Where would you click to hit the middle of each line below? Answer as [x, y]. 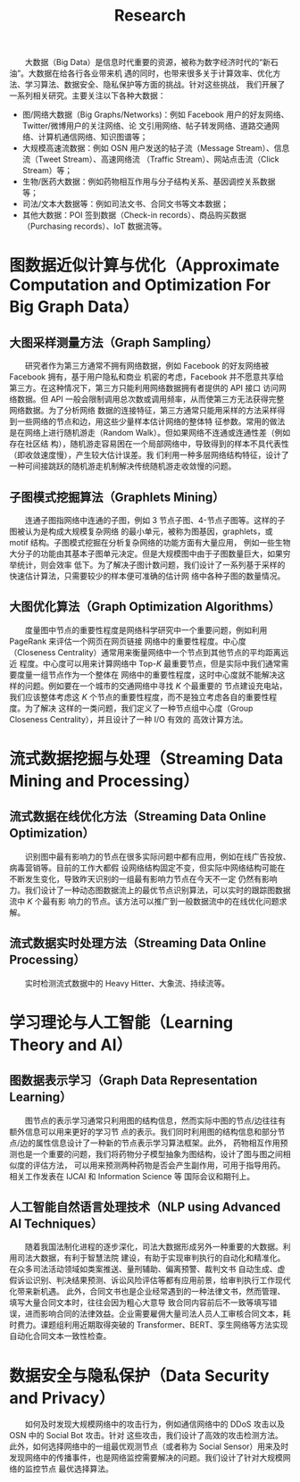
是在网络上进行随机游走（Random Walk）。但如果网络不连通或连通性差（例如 [150, 433]
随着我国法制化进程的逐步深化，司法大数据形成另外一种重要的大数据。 [154, 1247]
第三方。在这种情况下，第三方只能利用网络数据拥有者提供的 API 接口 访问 [144, 388]
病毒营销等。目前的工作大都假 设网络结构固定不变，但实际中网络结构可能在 [147, 868]
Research [150, 16]
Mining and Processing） [104, 781]
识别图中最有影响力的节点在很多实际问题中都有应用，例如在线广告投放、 [158, 856]
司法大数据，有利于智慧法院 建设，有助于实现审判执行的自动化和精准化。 [151, 1258]
